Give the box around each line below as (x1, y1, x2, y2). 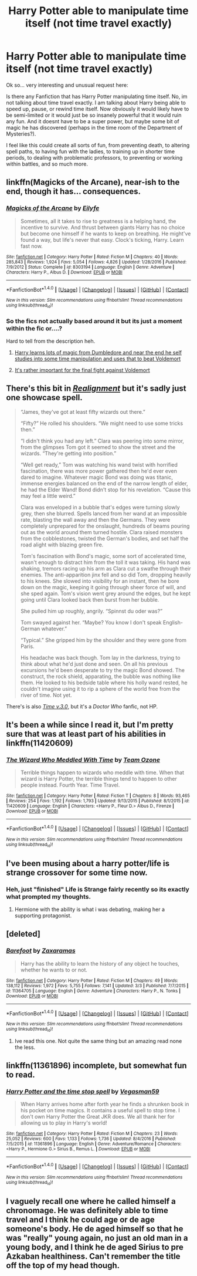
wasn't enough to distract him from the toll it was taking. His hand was (20, 559, 191, 566)
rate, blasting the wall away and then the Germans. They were (20, 516, 171, 523)
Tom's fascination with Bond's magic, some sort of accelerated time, (20, 552, 186, 559)
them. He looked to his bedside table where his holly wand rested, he (20, 679, 188, 686)
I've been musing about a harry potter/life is (6, 858, 170, 868)
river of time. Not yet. (20, 691, 72, 698)
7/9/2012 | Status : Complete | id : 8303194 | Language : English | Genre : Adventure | (6, 264, 175, 270)
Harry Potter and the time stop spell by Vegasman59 (6, 1088, 159, 1096)
